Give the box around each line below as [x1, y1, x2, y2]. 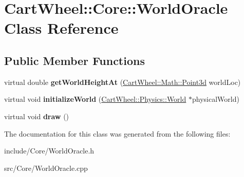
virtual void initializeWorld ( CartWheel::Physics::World [4, 94, 186, 104]
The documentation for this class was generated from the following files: [4, 128, 231, 139]
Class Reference [4, 17, 119, 38]
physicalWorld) [192, 94, 239, 104]
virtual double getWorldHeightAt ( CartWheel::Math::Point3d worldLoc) [4, 76, 241, 87]
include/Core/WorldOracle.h [4, 145, 95, 156]
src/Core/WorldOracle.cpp [4, 162, 88, 173]
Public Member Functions [4, 52, 145, 68]
